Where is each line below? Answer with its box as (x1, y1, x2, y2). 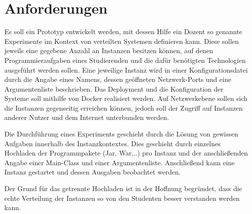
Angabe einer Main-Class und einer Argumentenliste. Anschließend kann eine (4, 157, 235, 167)
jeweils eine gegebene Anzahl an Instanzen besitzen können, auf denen (4, 45, 214, 56)
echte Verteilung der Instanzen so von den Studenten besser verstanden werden (4, 193, 240, 203)
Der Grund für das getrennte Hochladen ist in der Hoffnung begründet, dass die (4, 183, 242, 194)
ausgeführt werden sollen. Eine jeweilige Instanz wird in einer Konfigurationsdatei (4, 64, 248, 75)
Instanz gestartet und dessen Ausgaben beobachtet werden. (4, 167, 181, 177)
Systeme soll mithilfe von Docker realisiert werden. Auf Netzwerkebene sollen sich (4, 93, 248, 103)
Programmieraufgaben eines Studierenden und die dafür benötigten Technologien (4, 55, 246, 65)
